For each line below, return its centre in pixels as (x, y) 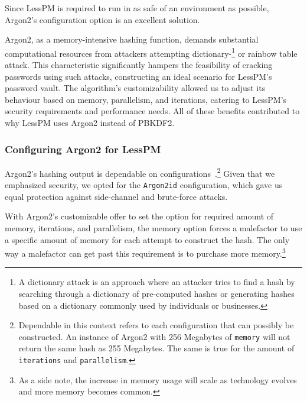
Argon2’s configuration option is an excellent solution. (102, 19)
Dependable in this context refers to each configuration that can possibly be (156, 325)
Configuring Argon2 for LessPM (83, 149)
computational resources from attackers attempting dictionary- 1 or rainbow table (151, 52)
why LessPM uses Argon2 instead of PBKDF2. (90, 122)
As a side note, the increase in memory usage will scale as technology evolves (158, 379)
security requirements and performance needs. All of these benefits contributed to (152, 111)
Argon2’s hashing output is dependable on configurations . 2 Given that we (140, 172)
